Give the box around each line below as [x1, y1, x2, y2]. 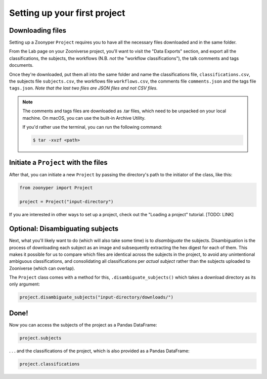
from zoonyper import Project [19, 185, 93, 190]
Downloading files [9, 26, 67, 35]
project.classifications [19, 361, 80, 367]
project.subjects [19, 335, 62, 341]
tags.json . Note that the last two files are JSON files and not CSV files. [9, 85, 158, 91]
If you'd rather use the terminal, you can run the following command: [22, 124, 163, 130]
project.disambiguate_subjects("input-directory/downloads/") [19, 294, 174, 300]
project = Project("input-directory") [19, 199, 114, 205]
